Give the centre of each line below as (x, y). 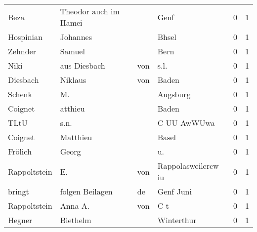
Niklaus (73, 80)
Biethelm (76, 220)
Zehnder (22, 51)
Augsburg (174, 94)
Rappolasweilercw (188, 166)
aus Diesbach (83, 65)
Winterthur (177, 220)
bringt (19, 191)
